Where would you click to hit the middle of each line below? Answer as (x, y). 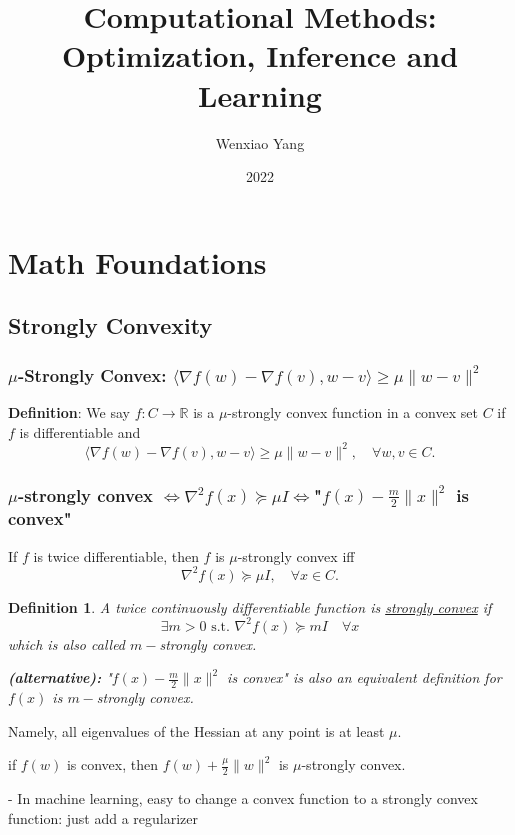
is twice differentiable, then (116, 555)
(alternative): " (60, 677)
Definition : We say (69, 411)
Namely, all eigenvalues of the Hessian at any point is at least (196, 730)
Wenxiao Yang (260, 142)
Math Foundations (137, 261)
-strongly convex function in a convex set (352, 411)
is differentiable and (80, 431)
